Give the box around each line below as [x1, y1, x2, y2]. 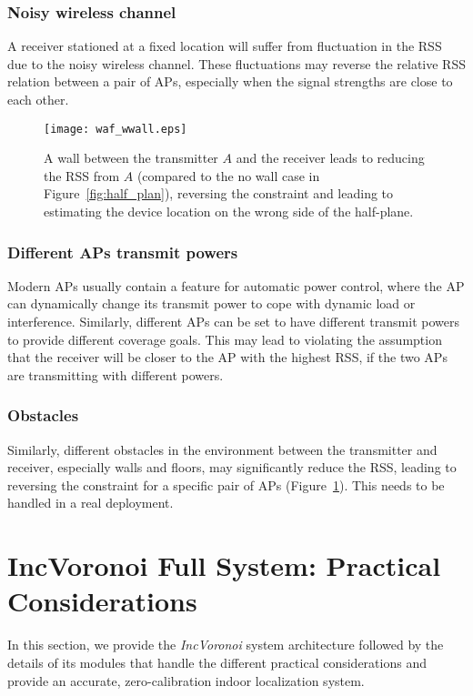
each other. [7, 90, 69, 108]
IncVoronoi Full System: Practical [7, 547, 441, 584]
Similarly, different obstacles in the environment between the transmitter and [7, 439, 438, 459]
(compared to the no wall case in [136, 166, 320, 185]
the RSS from [44, 166, 120, 185]
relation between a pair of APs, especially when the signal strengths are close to [7, 72, 453, 91]
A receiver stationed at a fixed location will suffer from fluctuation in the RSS [7, 36, 442, 55]
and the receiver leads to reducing [236, 148, 425, 167]
